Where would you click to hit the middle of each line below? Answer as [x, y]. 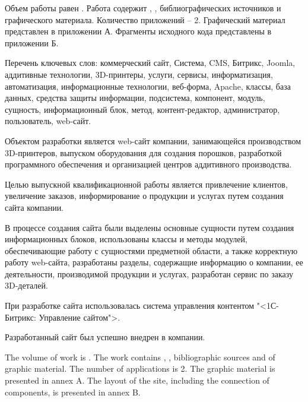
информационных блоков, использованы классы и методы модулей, [126, 239]
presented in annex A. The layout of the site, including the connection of [137, 380]
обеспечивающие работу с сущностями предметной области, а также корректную [151, 250]
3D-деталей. [26, 285]
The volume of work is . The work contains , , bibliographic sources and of [140, 357]
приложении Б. [32, 42]
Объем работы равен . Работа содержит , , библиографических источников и [143, 8]
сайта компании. [34, 207]
